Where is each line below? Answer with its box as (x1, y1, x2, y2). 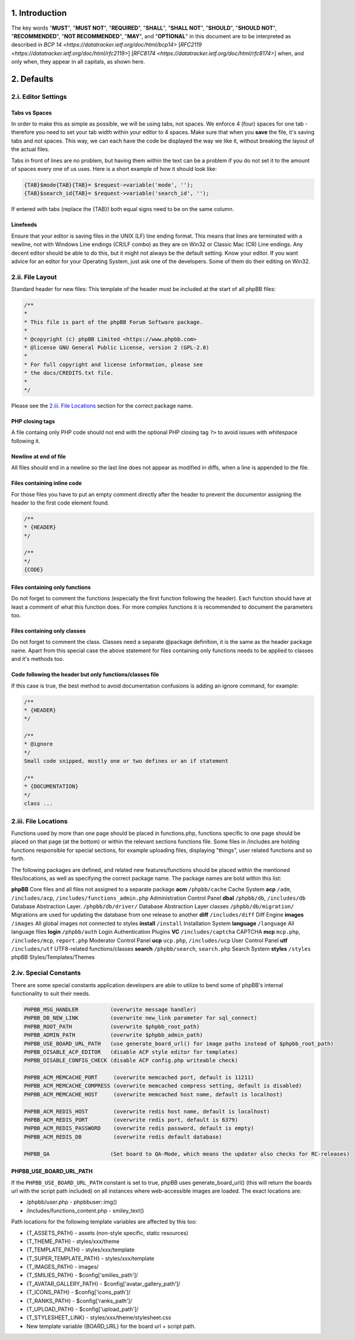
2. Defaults (11, 73, 54, 84)
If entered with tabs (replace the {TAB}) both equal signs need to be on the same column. (11, 206, 234, 213)
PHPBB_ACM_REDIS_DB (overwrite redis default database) (24, 1133, 222, 1140)
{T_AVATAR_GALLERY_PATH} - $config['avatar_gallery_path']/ (26, 1280, 181, 1287)
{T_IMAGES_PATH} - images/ (26, 1263, 99, 1270)
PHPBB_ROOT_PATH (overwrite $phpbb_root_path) (24, 1023, 200, 1030)
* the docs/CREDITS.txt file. (24, 370, 114, 377)
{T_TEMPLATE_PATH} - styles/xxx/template (26, 1246, 135, 1253)
